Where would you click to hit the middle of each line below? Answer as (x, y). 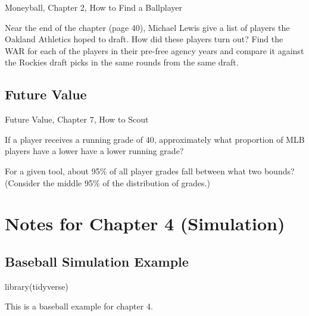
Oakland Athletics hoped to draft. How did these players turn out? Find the (144, 39)
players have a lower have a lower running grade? (94, 151)
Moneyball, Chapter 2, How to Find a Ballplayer (93, 7)
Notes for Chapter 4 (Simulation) (145, 223)
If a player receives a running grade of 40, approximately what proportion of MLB (155, 139)
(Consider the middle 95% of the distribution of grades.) (107, 182)
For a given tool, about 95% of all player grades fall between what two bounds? (150, 170)
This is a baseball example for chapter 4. (79, 306)
